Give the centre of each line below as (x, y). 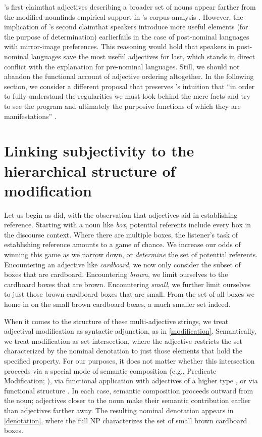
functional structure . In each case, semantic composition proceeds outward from (129, 390)
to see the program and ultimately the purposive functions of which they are (122, 106)
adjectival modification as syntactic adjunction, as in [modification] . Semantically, (130, 331)
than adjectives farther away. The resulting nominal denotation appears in (119, 410)
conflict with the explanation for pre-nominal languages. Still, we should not (122, 66)
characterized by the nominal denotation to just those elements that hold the (123, 351)
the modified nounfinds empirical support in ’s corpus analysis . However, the (124, 16)
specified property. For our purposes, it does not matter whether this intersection (129, 360)
